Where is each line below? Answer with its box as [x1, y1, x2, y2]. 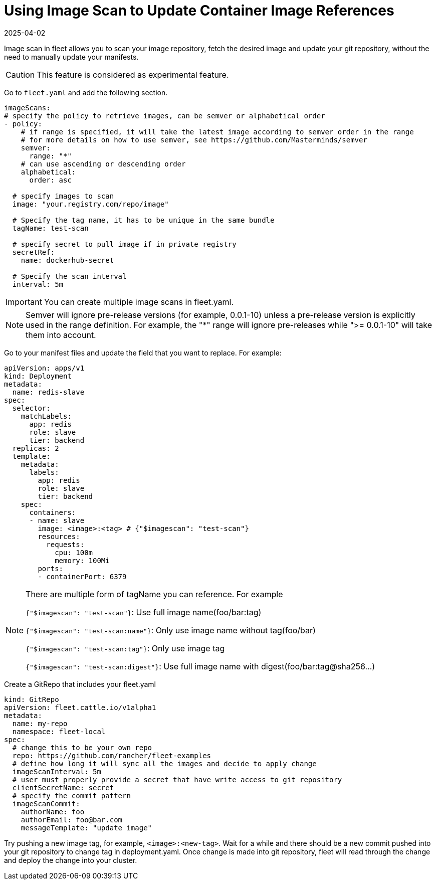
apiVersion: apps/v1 [4, 364, 85, 372]
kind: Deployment [4, 372, 72, 380]
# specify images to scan [12, 192, 114, 200]
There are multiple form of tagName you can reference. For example [26, 589, 283, 599]
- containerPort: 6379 [38, 572, 127, 581]
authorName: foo [21, 807, 85, 816]
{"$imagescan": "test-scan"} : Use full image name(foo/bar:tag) [26, 607, 262, 617]
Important [6, 296, 42, 307]
